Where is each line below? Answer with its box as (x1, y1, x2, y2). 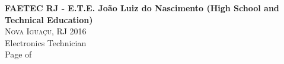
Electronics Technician (5, 36, 87, 49)
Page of (5, 48, 32, 60)
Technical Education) (5, 13, 93, 25)
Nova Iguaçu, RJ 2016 (5, 25, 87, 37)
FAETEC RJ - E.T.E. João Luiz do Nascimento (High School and (5, 2, 279, 14)
